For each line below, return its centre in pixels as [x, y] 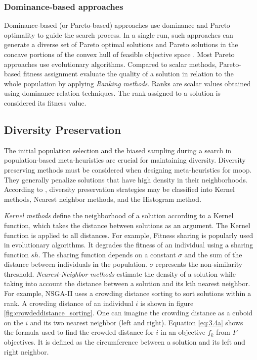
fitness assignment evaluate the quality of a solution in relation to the [128, 74]
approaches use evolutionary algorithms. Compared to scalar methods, [110, 64]
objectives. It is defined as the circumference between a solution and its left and [125, 342]
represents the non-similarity [199, 264]
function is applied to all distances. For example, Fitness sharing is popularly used [128, 235]
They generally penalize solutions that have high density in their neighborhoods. [126, 179]
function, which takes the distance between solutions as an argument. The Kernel [127, 225]
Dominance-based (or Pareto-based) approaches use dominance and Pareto [117, 25]
